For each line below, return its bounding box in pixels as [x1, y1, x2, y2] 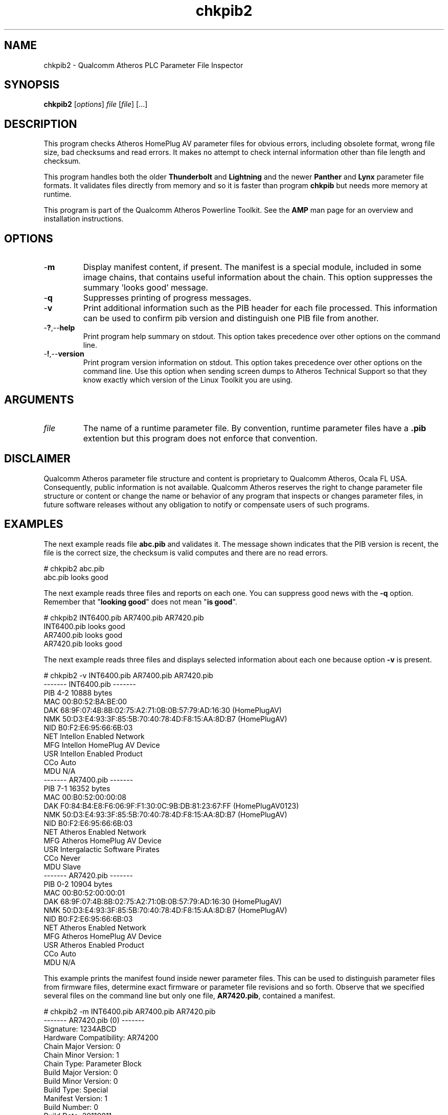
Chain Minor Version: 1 [43, 1050, 119, 1059]
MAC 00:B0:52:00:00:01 [43, 888, 125, 897]
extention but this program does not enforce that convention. [83, 433, 318, 443]
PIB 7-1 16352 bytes [43, 784, 110, 793]
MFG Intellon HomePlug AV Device [43, 740, 160, 749]
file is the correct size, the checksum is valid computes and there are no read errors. [43, 548, 328, 557]
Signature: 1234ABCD [43, 1024, 117, 1033]
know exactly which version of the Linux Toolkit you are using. [83, 375, 293, 385]
